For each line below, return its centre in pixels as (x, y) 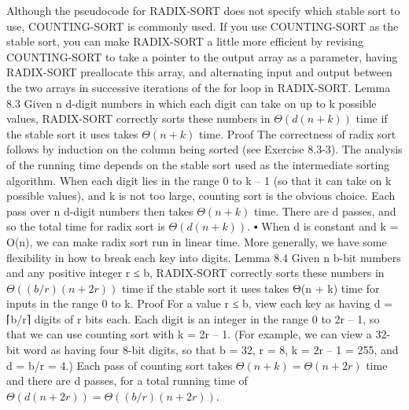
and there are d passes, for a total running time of (127, 380)
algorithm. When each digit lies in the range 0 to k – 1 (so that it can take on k (199, 180)
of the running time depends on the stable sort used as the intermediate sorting (198, 164)
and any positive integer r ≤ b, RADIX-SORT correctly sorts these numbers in (195, 273)
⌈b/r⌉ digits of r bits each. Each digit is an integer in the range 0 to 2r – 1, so (193, 318)
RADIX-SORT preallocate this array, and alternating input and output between (199, 72)
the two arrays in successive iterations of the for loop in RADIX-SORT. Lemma (199, 87)
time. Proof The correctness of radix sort (297, 133)
